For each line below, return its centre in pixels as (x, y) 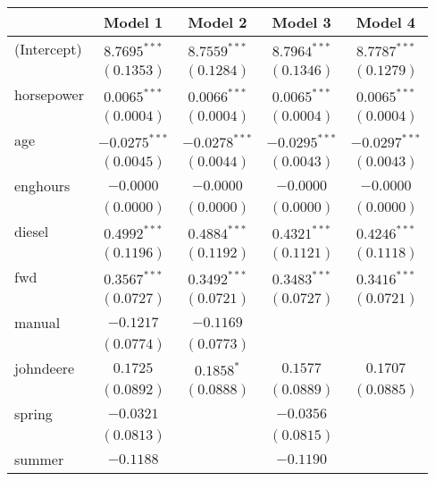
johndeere (45, 368)
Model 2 (217, 22)
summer (39, 459)
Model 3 (301, 22)
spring (33, 413)
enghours (42, 186)
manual (38, 322)
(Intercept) (48, 49)
